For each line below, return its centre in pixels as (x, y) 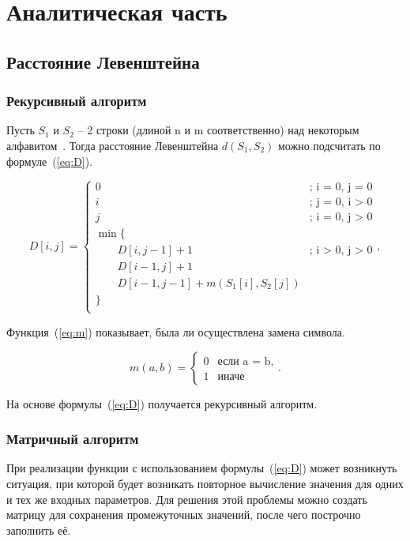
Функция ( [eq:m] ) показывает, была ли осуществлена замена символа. (176, 331)
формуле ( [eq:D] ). (50, 161)
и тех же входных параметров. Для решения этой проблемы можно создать (187, 499)
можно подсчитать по (329, 145)
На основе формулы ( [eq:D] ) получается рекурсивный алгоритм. (162, 403)
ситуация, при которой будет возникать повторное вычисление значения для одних (205, 483)
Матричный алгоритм (73, 439)
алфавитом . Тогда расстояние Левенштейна (113, 145)
